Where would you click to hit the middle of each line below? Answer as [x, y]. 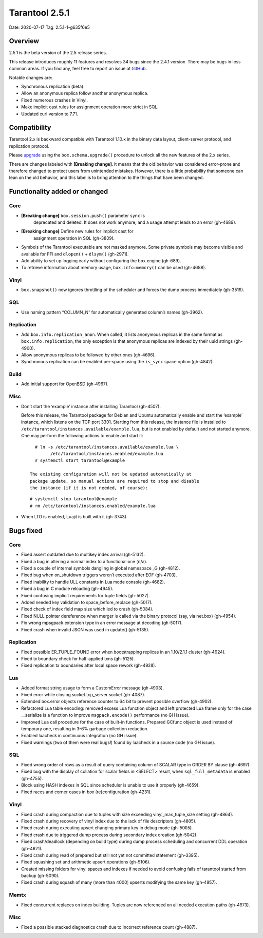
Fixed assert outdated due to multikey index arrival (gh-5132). [83, 555]
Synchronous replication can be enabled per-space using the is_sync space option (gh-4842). [118, 362]
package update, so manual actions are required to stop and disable [115, 481]
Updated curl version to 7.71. [50, 114]
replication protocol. [29, 146]
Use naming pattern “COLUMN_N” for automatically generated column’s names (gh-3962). [112, 312]
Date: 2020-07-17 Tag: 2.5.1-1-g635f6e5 [49, 27]
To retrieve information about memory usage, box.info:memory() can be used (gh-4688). [114, 268]
